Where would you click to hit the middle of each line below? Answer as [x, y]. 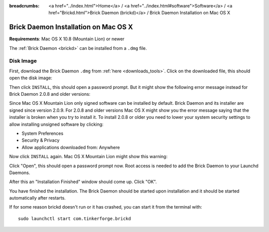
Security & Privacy [41, 140]
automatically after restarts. [37, 198]
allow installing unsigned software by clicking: [57, 124]
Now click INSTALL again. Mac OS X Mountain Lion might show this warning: [88, 157]
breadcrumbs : [24, 6]
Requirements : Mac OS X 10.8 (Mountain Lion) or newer [67, 39]
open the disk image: [31, 78]
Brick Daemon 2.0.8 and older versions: [50, 94]
